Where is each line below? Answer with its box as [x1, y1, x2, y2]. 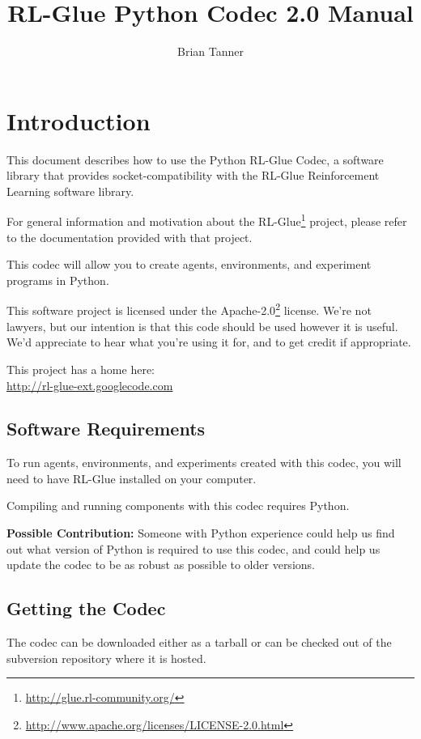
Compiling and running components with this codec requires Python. [6, 497, 350, 514]
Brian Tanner [177, 43, 244, 60]
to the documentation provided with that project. [6, 228, 253, 245]
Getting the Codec [6, 596, 166, 621]
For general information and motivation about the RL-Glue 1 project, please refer [6, 210, 407, 230]
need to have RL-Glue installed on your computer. [6, 469, 257, 486]
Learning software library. [6, 182, 134, 199]
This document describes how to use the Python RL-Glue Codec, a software [6, 151, 384, 168]
